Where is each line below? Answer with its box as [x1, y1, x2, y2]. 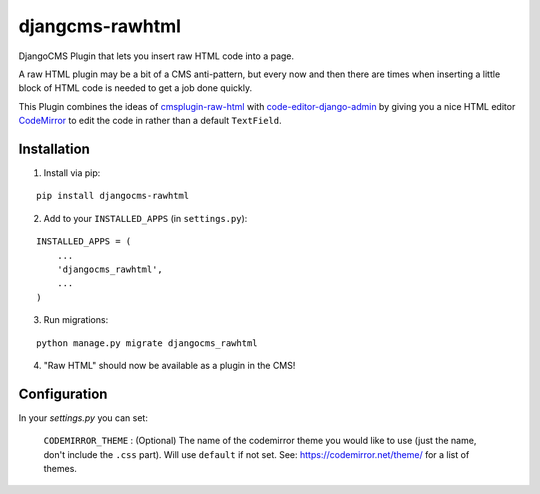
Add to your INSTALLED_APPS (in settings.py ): [43, 212, 248, 224]
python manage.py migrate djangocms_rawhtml [36, 337, 259, 349]
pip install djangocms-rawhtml [36, 190, 190, 202]
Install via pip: [43, 167, 101, 179]
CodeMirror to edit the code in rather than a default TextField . [18, 115, 282, 127]
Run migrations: [43, 314, 109, 326]
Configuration [18, 385, 108, 402]
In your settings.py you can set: [18, 411, 149, 424]
